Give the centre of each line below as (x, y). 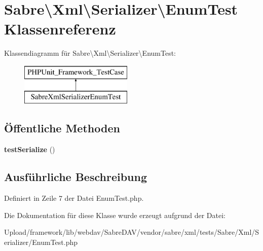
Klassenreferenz (60, 29)
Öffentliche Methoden (62, 128)
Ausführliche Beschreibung (76, 177)
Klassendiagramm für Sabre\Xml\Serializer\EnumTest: (90, 53)
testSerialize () (30, 149)
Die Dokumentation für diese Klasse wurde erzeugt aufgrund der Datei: (115, 215)
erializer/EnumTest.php (41, 242)
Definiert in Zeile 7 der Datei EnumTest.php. (74, 198)
